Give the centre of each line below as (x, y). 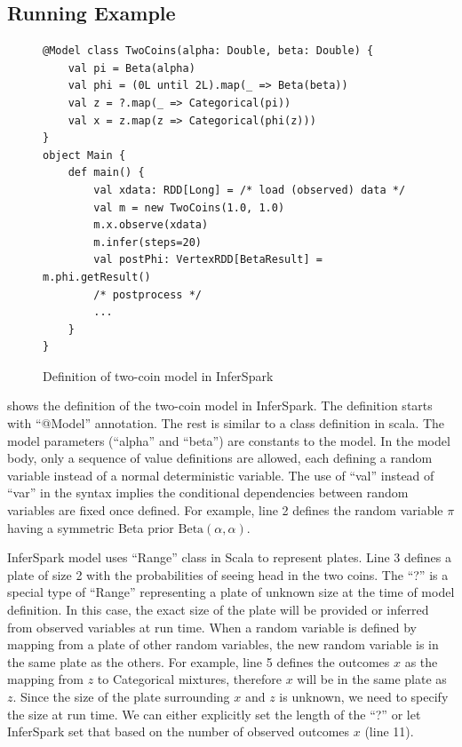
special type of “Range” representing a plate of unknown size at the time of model (231, 592)
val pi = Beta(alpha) (131, 68)
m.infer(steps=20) (147, 242)
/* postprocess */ (147, 294)
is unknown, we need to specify (364, 696)
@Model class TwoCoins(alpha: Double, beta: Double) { (208, 51)
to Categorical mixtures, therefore (189, 679)
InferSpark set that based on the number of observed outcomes (179, 731)
